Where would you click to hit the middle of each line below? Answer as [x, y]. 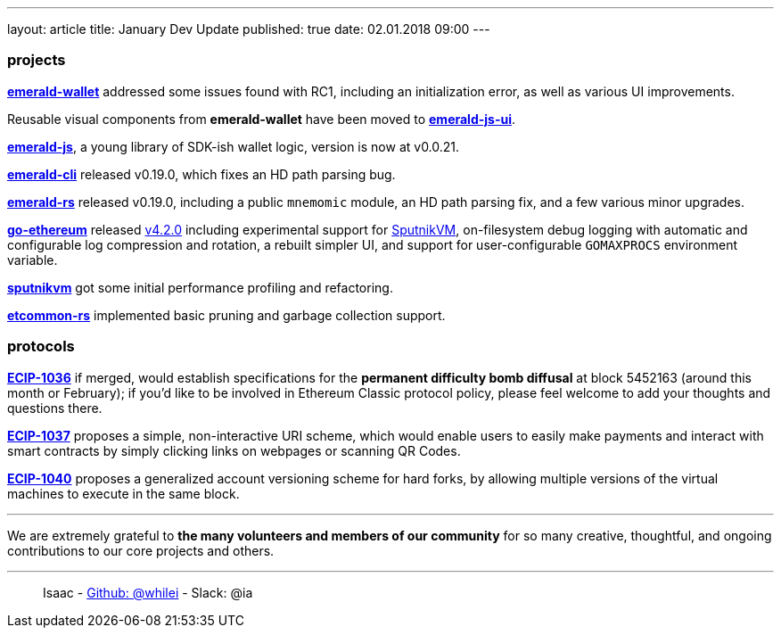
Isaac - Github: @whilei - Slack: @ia [148, 592]
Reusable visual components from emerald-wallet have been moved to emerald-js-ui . [262, 119]
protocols [41, 346]
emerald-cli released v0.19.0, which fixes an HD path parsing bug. [201, 174]
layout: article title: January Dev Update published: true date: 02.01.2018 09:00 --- [249, 29]
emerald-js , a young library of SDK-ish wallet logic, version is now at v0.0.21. [234, 146]
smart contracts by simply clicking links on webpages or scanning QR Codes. [234, 450]
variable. [33, 260]
